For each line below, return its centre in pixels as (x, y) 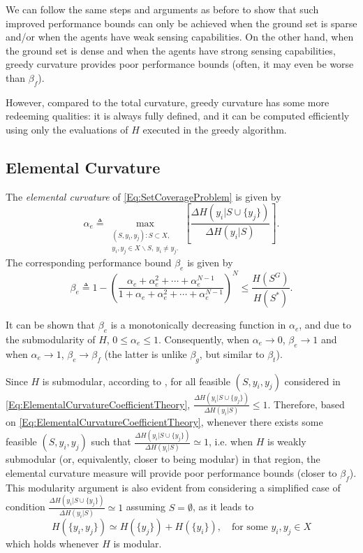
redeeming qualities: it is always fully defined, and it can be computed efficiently (178, 116)
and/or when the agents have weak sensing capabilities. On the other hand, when (180, 37)
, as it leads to (223, 507)
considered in (312, 381)
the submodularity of (51, 339)
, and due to (325, 325)
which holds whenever (52, 543)
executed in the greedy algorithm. (215, 129)
